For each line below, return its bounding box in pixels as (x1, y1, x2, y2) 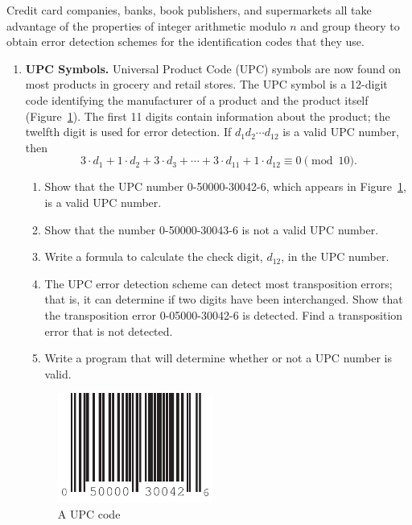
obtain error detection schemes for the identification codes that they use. (6, 33, 365, 50)
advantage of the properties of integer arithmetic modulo (6, 17, 286, 34)
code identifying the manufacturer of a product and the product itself (25, 91, 369, 108)
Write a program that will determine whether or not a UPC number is (44, 349, 393, 366)
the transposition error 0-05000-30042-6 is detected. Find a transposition (44, 306, 403, 323)
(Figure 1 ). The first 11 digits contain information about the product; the (25, 107, 390, 124)
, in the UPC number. (281, 248, 389, 265)
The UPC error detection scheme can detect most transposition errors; (44, 275, 393, 291)
